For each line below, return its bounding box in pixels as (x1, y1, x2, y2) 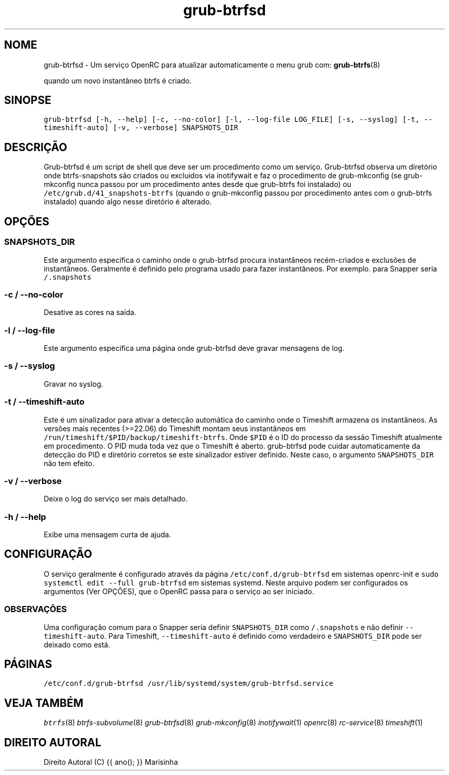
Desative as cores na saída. (44, 308, 136, 317)
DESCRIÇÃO (4, 140, 67, 154)
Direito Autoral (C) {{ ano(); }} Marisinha (44, 758, 178, 767)
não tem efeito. (44, 458, 95, 468)
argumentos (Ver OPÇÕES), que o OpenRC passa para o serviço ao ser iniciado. (44, 587, 314, 596)
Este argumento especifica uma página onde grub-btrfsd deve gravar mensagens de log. (44, 344, 344, 352)
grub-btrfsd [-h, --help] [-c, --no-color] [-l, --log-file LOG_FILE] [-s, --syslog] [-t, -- (44, 115, 433, 124)
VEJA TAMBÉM (4, 696, 84, 709)
